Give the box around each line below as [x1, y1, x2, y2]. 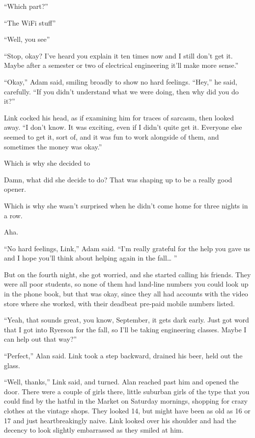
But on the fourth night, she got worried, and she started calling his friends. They [4, 269, 251, 279]
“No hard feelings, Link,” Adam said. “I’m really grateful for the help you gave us [4, 243, 251, 253]
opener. [4, 184, 26, 194]
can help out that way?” [4, 334, 77, 344]
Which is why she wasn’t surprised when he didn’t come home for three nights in [4, 200, 248, 210]
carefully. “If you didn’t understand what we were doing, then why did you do [4, 86, 239, 96]
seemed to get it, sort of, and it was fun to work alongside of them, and [4, 131, 219, 142]
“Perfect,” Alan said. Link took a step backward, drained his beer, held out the [4, 350, 243, 361]
